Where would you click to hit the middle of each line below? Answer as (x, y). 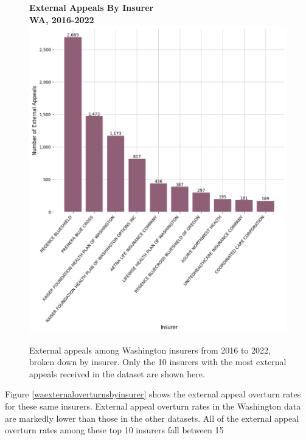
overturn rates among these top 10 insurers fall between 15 (114, 430)
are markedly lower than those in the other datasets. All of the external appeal (152, 418)
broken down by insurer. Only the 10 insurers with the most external (158, 362)
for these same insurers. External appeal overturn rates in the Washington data (153, 406)
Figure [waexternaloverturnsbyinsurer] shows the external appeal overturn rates (153, 394)
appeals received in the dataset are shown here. (117, 373)
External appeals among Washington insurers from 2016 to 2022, (150, 350)
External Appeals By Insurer (92, 7)
